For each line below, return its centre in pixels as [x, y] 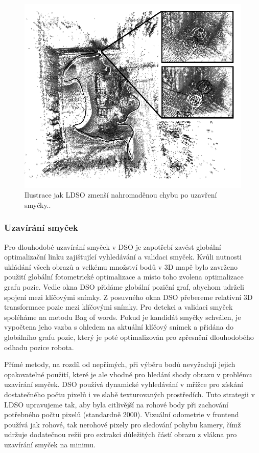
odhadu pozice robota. [39, 347]
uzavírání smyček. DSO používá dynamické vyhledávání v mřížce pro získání [124, 384]
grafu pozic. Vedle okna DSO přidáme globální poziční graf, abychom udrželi [124, 287]
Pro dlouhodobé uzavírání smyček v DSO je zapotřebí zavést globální [113, 246]
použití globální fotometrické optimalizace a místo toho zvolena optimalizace [124, 277]
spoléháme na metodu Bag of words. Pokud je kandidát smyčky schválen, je [123, 317]
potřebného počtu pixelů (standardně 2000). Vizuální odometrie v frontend [122, 414]
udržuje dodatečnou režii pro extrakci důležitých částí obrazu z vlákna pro [121, 434]
